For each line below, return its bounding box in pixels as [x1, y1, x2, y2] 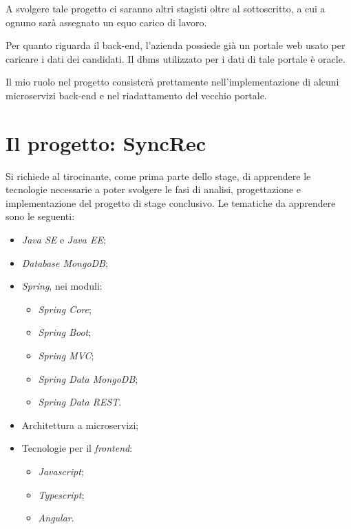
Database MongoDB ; [21, 255, 108, 270]
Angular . [38, 510, 74, 525]
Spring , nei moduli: [21, 279, 103, 293]
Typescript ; [38, 487, 85, 501]
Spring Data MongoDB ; [38, 371, 138, 386]
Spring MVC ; [38, 348, 94, 363]
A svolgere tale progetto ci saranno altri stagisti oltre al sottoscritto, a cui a [6, 1, 326, 15]
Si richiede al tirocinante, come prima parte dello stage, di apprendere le [6, 168, 311, 183]
